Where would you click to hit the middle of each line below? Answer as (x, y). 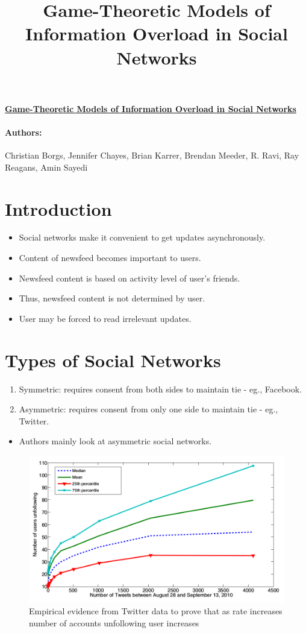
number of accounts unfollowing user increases (114, 622)
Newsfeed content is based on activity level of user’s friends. (130, 278)
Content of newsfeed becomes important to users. (110, 258)
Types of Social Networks (113, 360)
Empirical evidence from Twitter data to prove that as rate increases (156, 610)
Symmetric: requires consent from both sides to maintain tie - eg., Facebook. (161, 389)
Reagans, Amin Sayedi (46, 167)
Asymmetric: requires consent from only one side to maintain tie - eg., (148, 409)
